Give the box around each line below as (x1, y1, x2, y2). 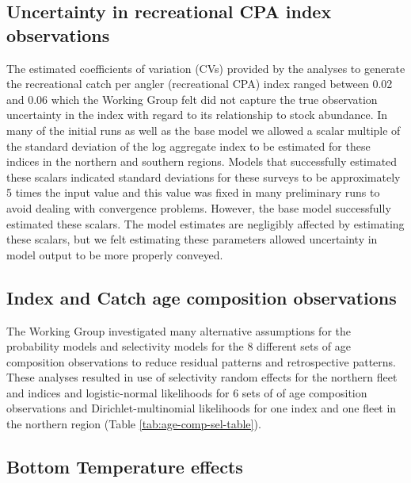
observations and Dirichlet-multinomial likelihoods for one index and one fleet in (6, 400, 397, 416)
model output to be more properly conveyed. (6, 246, 223, 263)
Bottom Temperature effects (6, 454, 243, 479)
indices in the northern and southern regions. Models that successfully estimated (6, 153, 398, 170)
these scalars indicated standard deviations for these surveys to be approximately (6, 168, 401, 185)
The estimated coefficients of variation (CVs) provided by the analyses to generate (6, 59, 405, 76)
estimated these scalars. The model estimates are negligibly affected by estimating (6, 215, 405, 232)
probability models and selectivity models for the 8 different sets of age (6, 338, 351, 355)
